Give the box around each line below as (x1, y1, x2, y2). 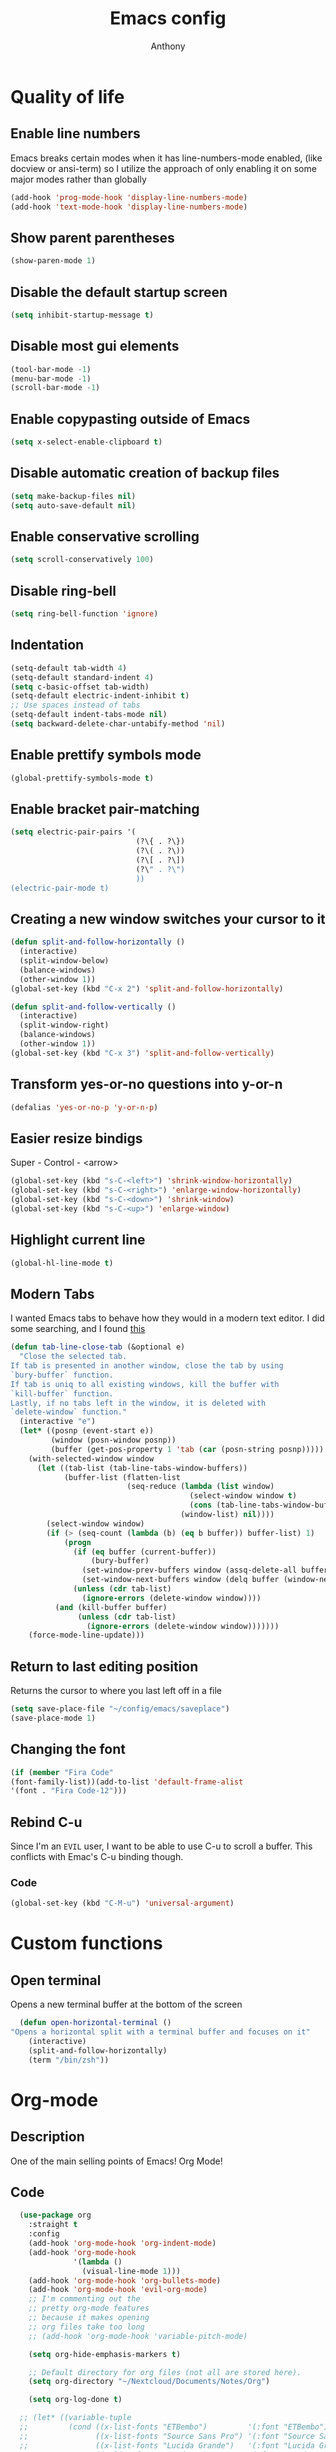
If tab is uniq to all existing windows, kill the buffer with (10, 1379, 280, 1389)
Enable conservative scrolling (10, 528, 200, 545)
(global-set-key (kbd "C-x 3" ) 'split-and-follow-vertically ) (10, 1048, 275, 1058)
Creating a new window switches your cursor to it (10, 910, 326, 927)
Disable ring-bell (10, 582, 117, 599)
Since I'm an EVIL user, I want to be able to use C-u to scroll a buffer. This (10, 1840, 313, 1852)
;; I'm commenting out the (28, 2294, 141, 2304)
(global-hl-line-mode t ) (10, 1258, 114, 1268)
